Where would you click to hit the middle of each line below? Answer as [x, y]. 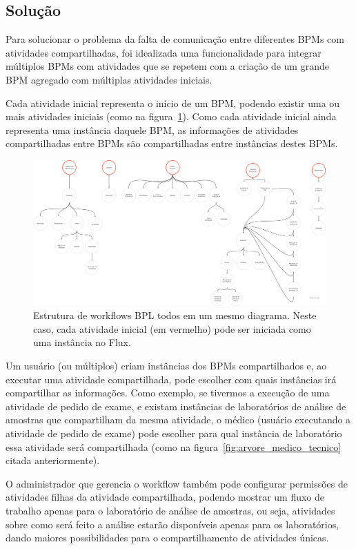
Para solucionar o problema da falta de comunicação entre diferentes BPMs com [175, 39]
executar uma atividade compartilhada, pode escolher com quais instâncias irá [171, 379]
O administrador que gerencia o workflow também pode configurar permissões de [177, 483]
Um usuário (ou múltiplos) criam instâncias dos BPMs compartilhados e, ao [166, 366]
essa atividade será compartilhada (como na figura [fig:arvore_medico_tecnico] [174, 446]
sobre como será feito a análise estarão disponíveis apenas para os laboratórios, [172, 524]
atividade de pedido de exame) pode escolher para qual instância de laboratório [174, 433]
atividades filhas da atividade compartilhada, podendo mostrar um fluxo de [165, 497]
